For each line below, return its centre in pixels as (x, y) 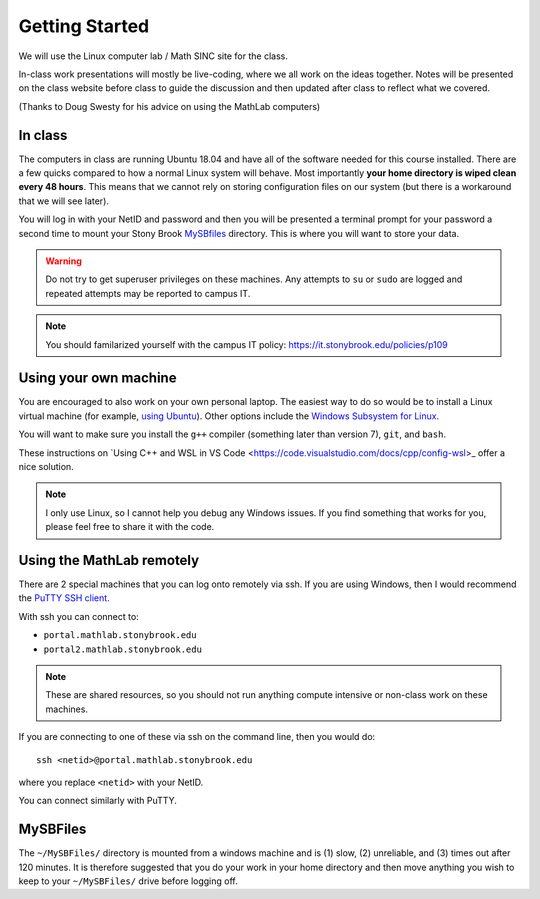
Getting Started (84, 26)
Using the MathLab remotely (109, 560)
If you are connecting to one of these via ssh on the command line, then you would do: (197, 737)
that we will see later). (64, 201)
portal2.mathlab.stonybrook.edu (122, 649)
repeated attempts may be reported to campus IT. (148, 293)
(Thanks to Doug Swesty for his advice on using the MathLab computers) (169, 106)
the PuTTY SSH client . (64, 598)
